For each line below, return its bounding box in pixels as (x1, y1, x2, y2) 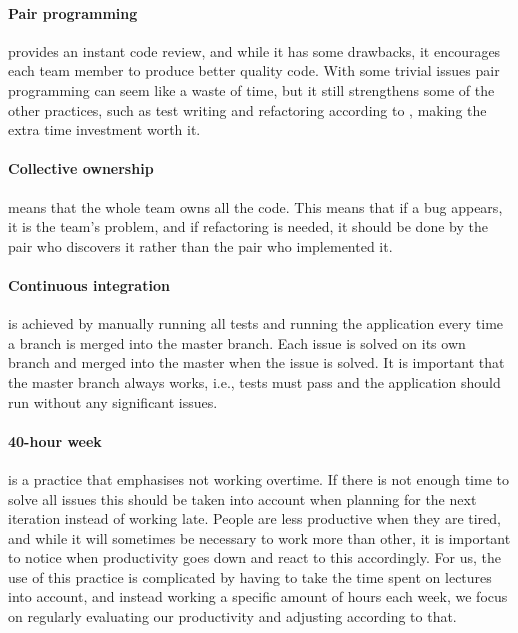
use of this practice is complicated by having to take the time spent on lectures (8, 566, 492, 587)
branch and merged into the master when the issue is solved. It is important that (8, 352, 505, 373)
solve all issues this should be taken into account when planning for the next (8, 488, 477, 509)
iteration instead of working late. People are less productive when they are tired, (8, 508, 501, 529)
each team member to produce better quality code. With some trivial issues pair (8, 60, 500, 81)
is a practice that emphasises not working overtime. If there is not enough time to (8, 468, 509, 489)
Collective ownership (8, 158, 154, 179)
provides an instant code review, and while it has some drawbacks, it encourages (8, 40, 501, 61)
